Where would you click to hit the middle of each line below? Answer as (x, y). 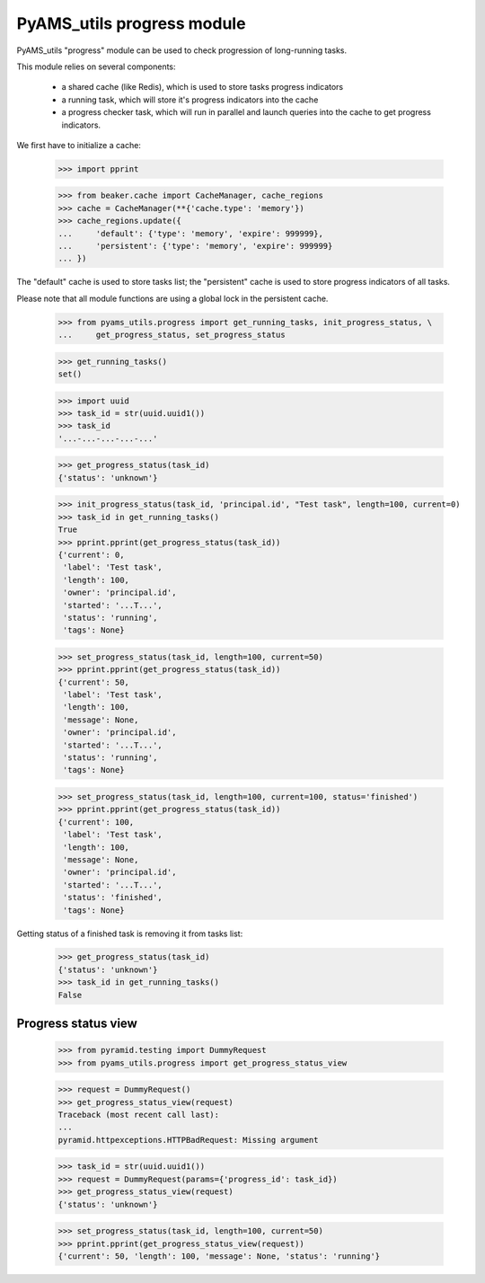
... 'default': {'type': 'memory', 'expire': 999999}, (190, 233)
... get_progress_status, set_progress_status (172, 335)
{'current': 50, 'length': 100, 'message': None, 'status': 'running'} (219, 1256)
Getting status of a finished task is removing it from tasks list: (130, 933)
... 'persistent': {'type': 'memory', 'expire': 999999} (195, 246)
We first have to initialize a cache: (79, 145)
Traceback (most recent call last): (139, 1115)
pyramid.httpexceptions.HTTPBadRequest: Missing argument (188, 1140)
